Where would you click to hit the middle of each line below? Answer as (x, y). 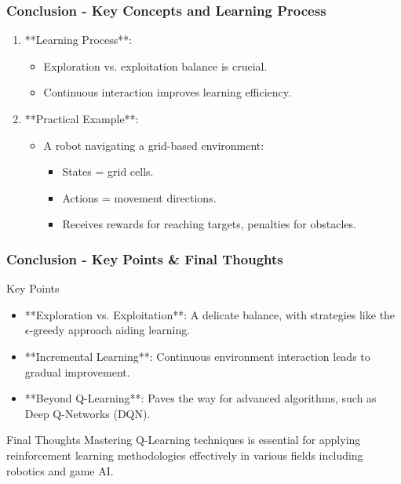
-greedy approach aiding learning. (110, 330)
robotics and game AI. (60, 470)
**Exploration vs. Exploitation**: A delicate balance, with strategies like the (210, 314)
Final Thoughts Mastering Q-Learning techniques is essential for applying (184, 440)
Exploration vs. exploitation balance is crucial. (155, 66)
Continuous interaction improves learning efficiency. (167, 92)
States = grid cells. (108, 171)
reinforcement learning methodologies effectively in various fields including (185, 455)
